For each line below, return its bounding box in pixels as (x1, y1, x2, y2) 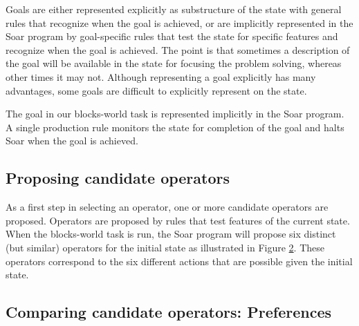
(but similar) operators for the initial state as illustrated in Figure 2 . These (6, 240, 324, 254)
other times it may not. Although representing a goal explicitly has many (6, 69, 316, 84)
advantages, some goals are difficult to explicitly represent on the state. (6, 83, 307, 97)
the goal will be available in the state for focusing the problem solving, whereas (6, 56, 342, 70)
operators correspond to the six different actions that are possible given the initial (6, 253, 353, 268)
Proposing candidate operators (6, 167, 230, 189)
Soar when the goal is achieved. (6, 133, 138, 148)
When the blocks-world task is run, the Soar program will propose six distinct (6, 227, 336, 241)
